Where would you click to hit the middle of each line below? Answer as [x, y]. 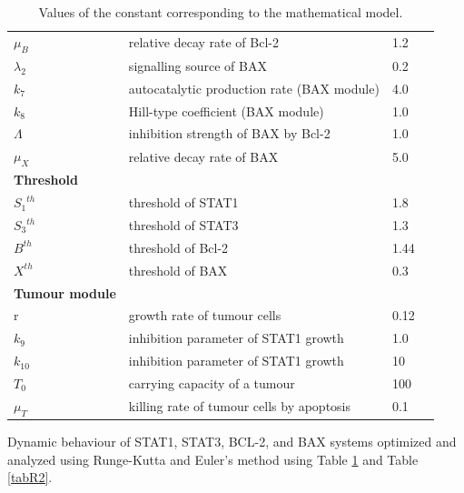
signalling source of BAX [197, 65]
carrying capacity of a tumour [212, 382]
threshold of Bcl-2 [178, 247]
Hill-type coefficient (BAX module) [226, 111]
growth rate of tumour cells [205, 315]
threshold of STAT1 [183, 202]
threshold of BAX [178, 270]
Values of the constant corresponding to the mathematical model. [221, 12]
